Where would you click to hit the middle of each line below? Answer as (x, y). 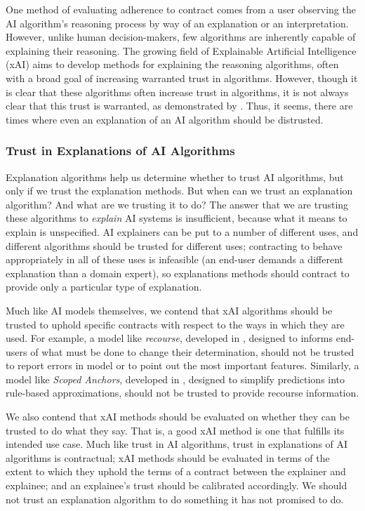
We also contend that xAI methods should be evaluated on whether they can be (178, 417)
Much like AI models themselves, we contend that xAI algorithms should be (169, 310)
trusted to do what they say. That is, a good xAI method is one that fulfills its (175, 430)
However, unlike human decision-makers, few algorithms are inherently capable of (181, 37)
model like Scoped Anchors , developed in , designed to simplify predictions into (175, 379)
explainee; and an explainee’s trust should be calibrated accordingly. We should (177, 485)
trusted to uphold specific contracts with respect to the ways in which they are (175, 324)
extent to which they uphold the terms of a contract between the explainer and (176, 471)
